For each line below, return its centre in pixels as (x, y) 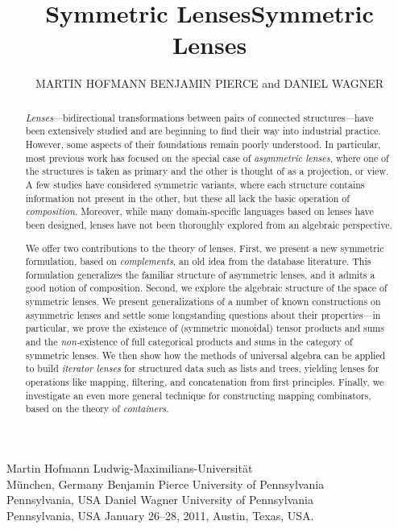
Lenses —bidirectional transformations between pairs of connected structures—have (199, 117)
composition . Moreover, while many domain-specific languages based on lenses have (199, 211)
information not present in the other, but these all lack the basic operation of (187, 198)
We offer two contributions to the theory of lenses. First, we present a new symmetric (205, 248)
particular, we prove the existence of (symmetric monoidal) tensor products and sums (205, 328)
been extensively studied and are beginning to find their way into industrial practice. (203, 131)
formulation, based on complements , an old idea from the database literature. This (198, 261)
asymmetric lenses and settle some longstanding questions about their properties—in (203, 314)
